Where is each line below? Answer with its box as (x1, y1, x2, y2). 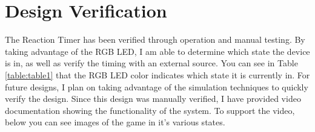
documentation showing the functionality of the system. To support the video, (5, 104, 295, 116)
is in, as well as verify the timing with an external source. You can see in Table (5, 57, 298, 69)
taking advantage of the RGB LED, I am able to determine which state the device (5, 45, 310, 57)
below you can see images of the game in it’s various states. (5, 116, 225, 128)
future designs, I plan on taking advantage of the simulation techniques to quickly (5, 80, 308, 93)
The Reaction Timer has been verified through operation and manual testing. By (5, 33, 305, 46)
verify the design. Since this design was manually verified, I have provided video (5, 92, 301, 105)
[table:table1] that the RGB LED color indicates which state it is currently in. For (5, 68, 310, 81)
